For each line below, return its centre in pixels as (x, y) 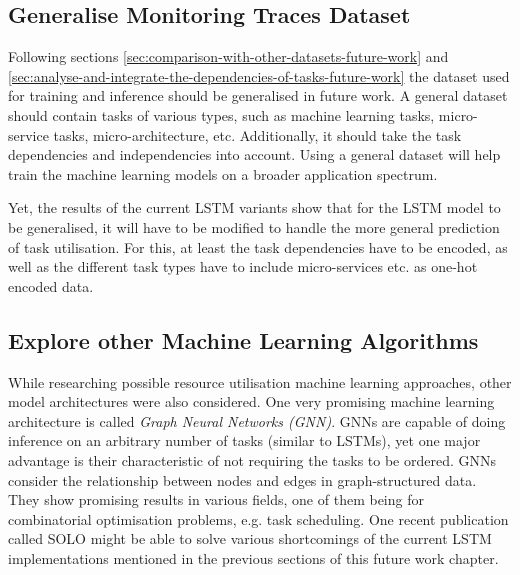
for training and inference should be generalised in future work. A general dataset (258, 95)
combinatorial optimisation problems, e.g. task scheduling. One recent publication (258, 518)
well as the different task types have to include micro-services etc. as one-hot (243, 266)
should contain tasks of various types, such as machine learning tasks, (221, 114)
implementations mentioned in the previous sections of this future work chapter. (253, 557)
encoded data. (51, 285)
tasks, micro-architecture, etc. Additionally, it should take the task (257, 134)
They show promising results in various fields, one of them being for (216, 499)
